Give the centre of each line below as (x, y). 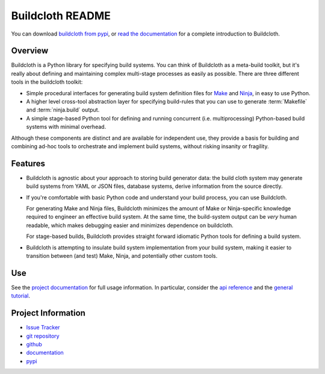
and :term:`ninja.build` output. (63, 110)
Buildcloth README (61, 16)
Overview (30, 51)
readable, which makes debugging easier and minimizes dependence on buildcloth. (130, 225)
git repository (43, 336)
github (34, 344)
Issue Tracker (43, 328)
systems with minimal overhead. (66, 127)
